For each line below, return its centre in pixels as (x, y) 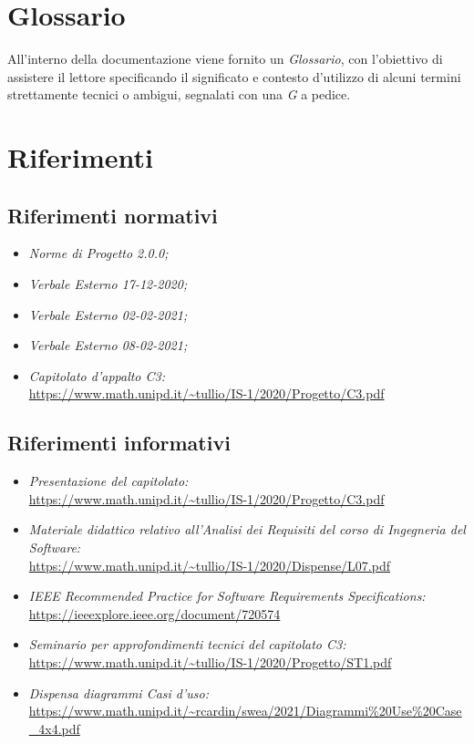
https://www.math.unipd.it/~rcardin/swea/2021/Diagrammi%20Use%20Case (245, 711)
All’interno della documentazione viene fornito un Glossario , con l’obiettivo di (225, 59)
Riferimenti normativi (113, 215)
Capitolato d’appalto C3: (97, 375)
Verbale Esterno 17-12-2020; (108, 284)
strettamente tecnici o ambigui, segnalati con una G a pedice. (179, 94)
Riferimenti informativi (119, 443)
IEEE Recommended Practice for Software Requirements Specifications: (227, 596)
